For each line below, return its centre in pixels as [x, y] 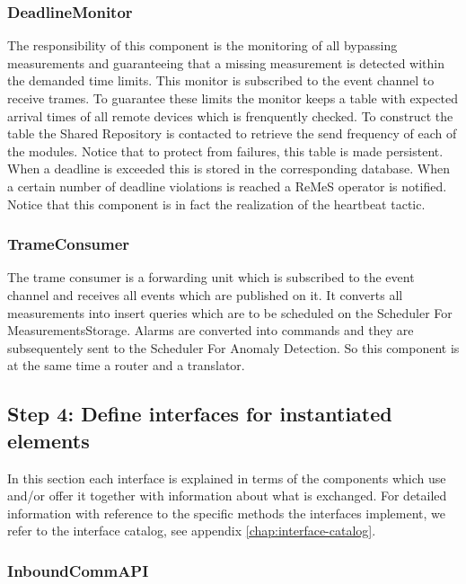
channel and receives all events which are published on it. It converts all [205, 294]
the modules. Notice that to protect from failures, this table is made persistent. [225, 150]
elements [48, 440]
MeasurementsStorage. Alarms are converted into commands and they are [211, 330]
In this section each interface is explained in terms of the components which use [227, 478]
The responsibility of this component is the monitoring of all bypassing [202, 45]
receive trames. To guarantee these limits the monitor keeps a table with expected [233, 98]
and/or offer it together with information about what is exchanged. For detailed [227, 496]
